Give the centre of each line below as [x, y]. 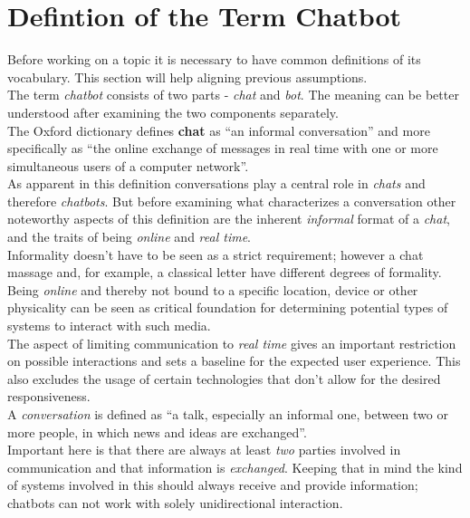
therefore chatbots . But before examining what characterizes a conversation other [232, 201]
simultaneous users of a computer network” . [128, 165]
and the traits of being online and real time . [129, 237]
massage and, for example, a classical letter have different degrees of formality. [225, 272]
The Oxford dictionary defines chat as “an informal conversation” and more [219, 130]
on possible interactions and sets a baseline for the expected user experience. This [234, 361]
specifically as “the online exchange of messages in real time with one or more [223, 148]
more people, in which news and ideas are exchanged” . [157, 432]
